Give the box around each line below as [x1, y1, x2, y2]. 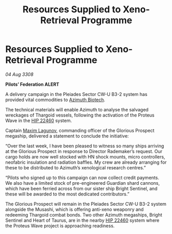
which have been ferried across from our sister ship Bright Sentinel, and [5, 185, 158, 191]
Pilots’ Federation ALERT [5, 81, 60, 87]
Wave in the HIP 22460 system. [5, 117, 72, 124]
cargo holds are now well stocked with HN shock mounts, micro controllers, [5, 153, 165, 160]
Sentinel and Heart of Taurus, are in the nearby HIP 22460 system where [5, 217, 160, 223]
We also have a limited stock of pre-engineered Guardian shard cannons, [5, 180, 160, 186]
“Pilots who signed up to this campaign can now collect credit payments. [5, 174, 159, 181]
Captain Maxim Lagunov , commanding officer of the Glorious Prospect [5, 127, 155, 133]
